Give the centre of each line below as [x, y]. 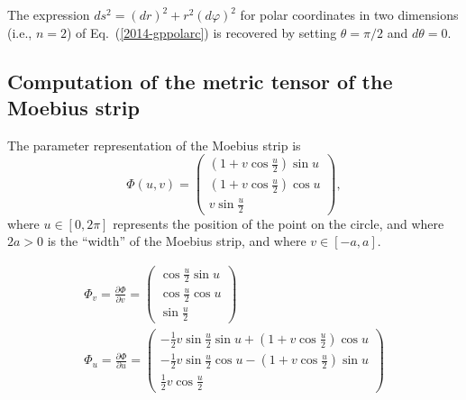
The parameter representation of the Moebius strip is [154, 145]
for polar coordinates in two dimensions [349, 14]
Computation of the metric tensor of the [200, 81]
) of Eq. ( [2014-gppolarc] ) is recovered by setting [201, 32]
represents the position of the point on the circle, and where [279, 223]
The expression [49, 14]
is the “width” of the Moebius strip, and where [177, 241]
